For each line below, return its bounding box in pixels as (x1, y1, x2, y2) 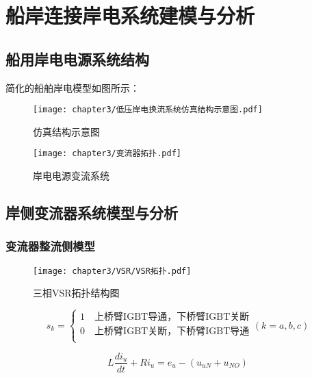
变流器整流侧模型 (5, 238, 95, 255)
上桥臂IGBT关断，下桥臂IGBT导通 (94, 327, 250, 337)
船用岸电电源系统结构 (5, 48, 149, 69)
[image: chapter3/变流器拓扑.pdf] (33, 149, 181, 159)
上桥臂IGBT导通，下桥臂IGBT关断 (94, 312, 250, 323)
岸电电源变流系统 (33, 168, 109, 183)
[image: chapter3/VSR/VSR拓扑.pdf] (33, 266, 192, 276)
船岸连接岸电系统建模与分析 (5, 1, 255, 29)
